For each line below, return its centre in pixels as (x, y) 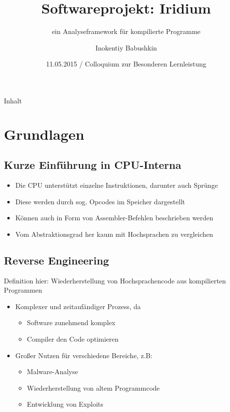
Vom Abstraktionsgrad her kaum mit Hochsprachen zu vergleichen (114, 234)
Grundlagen (44, 134)
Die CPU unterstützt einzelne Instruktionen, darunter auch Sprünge (117, 185)
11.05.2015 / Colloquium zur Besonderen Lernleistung (126, 64)
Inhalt (13, 100)
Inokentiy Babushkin (126, 47)
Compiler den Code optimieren (73, 339)
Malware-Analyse (52, 371)
